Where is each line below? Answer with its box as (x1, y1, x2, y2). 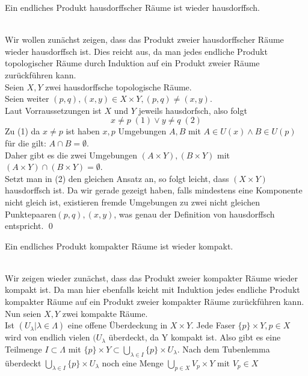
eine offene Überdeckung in (67, 319, 168, 331)
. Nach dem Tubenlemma (177, 342, 270, 355)
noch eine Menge (102, 356, 164, 369)
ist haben (66, 125, 100, 137)
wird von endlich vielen (5, 331, 90, 343)
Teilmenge (5, 342, 42, 355)
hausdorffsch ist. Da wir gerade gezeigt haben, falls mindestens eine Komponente (5, 184, 303, 196)
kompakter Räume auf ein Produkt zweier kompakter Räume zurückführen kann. (5, 295, 304, 308)
